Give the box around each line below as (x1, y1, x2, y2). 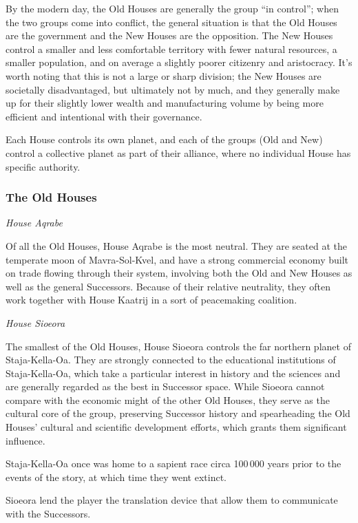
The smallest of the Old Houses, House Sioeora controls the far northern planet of (6, 339, 351, 353)
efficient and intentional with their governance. (6, 109, 202, 123)
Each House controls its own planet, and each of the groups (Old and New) (6, 132, 323, 147)
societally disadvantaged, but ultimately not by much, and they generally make (6, 82, 340, 96)
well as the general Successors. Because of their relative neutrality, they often (6, 279, 331, 293)
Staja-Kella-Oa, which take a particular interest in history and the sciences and (6, 365, 341, 380)
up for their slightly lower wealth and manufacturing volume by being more (6, 96, 324, 110)
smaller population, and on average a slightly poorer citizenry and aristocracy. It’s (6, 55, 352, 70)
